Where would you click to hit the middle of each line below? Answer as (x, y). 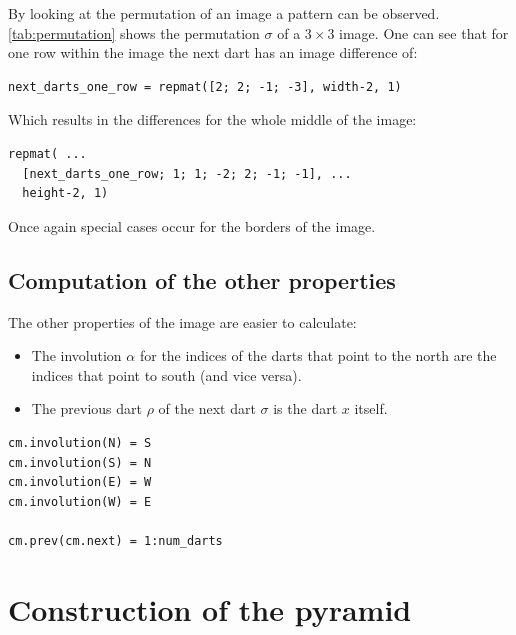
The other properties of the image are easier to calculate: (182, 321)
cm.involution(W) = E (80, 501)
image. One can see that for (424, 32)
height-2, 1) (65, 193)
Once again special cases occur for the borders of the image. (192, 225)
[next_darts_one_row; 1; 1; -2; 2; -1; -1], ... (187, 173)
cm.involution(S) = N (80, 462)
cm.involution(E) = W (80, 482)
